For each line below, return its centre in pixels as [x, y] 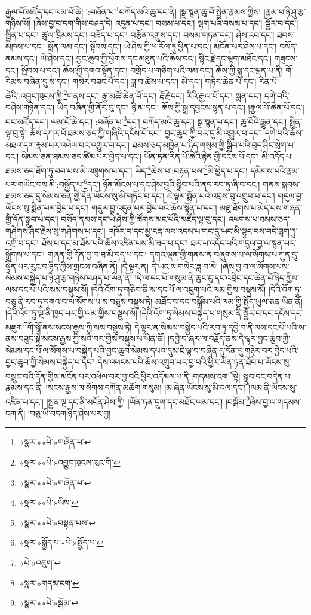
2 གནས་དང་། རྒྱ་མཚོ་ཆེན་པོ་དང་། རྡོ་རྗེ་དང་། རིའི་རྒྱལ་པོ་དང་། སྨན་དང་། [163, 94]
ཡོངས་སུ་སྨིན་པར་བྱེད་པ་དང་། [47, 207]
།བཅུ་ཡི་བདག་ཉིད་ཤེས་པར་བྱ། [69, 413]
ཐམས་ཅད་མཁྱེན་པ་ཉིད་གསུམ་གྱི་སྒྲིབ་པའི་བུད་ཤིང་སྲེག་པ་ [214, 144]
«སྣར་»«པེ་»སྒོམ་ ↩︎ [49, 603]
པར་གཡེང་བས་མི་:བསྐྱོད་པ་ [45, 184]
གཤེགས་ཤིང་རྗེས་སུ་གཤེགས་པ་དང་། [56, 230]
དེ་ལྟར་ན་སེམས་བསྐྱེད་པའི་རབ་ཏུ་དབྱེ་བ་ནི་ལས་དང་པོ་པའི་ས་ [220, 327]
